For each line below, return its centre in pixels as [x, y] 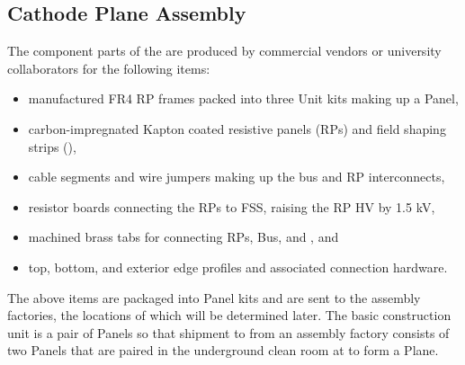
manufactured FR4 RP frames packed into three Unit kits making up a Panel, [243, 98]
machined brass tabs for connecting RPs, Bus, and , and [183, 237]
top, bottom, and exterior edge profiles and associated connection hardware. [238, 267]
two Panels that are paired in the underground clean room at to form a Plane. [223, 350]
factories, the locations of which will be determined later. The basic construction [229, 315]
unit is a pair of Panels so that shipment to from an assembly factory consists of [228, 332]
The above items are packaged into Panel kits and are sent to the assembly [214, 297]
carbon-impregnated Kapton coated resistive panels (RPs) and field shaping [237, 128]
